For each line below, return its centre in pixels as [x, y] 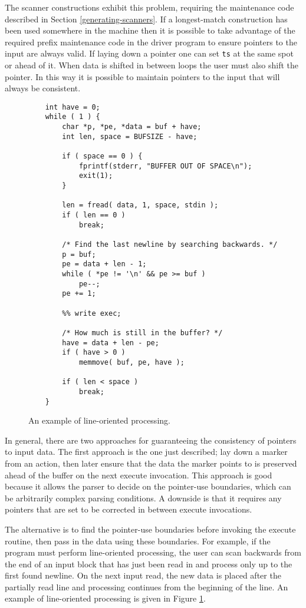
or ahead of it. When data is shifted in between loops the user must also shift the [152, 65]
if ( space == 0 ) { [102, 156]
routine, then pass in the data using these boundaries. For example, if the [138, 541]
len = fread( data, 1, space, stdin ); [140, 205]
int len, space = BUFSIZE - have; [130, 136]
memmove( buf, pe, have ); [131, 362]
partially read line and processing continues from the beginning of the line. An [147, 586]
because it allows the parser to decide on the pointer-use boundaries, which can [148, 486]
